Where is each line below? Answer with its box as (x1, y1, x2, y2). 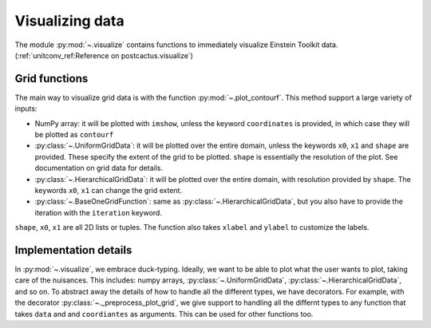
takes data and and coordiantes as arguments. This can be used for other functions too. (14, 309, 314, 318)
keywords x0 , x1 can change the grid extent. (34, 185, 183, 195)
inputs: (14, 104, 38, 113)
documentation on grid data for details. (34, 164, 164, 173)
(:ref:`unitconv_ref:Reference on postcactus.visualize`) (14, 50, 193, 60)
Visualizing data (14, 12, 125, 30)
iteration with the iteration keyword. (34, 207, 163, 217)
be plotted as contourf (34, 130, 114, 140)
